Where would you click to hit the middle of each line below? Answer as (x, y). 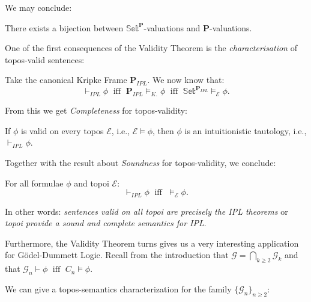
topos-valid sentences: (45, 59)
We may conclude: (38, 7)
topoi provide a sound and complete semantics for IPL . (106, 223)
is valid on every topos (62, 130)
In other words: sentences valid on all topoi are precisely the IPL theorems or (146, 211)
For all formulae (34, 183)
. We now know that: (186, 80)
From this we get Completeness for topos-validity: (96, 110)
